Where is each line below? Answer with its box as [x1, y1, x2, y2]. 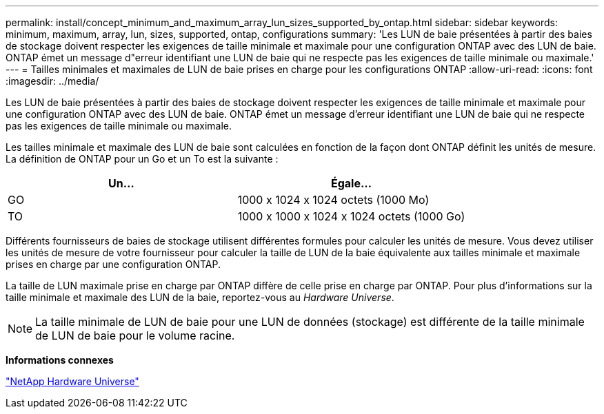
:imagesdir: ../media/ [6, 75, 99, 87]
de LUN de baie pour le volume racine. [35, 329, 235, 342]
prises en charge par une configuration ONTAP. [6, 258, 221, 270]
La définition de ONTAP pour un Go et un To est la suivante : [6, 153, 279, 165]
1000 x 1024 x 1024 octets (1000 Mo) [237, 193, 430, 207]
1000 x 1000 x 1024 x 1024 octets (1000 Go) [237, 209, 465, 223]
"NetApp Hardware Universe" [6, 375, 139, 387]
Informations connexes [6, 354, 114, 366]
